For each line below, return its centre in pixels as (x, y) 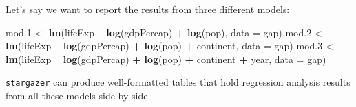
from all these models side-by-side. (78, 96)
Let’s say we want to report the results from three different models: (148, 9)
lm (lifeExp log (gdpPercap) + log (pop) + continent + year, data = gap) (166, 59)
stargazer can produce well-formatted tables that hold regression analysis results (178, 82)
